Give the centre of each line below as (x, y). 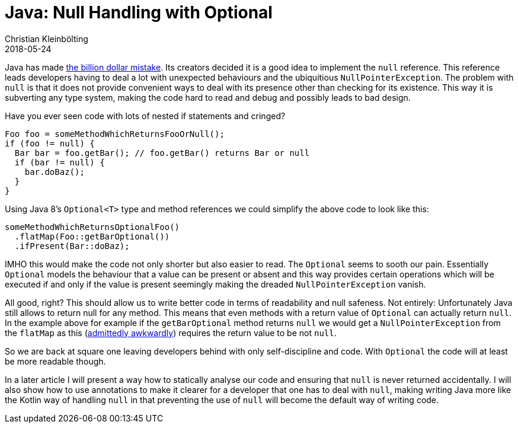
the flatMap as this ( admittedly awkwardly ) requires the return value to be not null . (171, 333)
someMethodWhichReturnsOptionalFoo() (92, 227)
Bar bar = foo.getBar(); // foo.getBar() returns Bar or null (162, 153)
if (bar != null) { (60, 162)
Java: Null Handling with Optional (139, 12)
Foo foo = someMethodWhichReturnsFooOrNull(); (115, 134)
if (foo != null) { (50, 143)
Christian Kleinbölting (47, 39)
